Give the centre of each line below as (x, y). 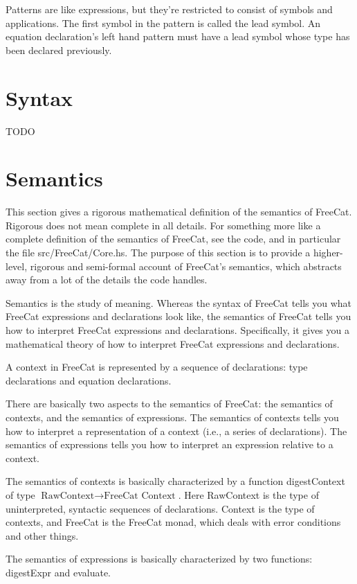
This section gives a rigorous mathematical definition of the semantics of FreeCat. (179, 212)
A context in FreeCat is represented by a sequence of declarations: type (157, 367)
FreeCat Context (140, 496)
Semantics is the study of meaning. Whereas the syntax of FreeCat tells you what (179, 302)
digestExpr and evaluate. (58, 572)
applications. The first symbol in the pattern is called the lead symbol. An (163, 23)
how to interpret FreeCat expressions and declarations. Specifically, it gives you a (177, 329)
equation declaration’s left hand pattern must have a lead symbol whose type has (178, 36)
